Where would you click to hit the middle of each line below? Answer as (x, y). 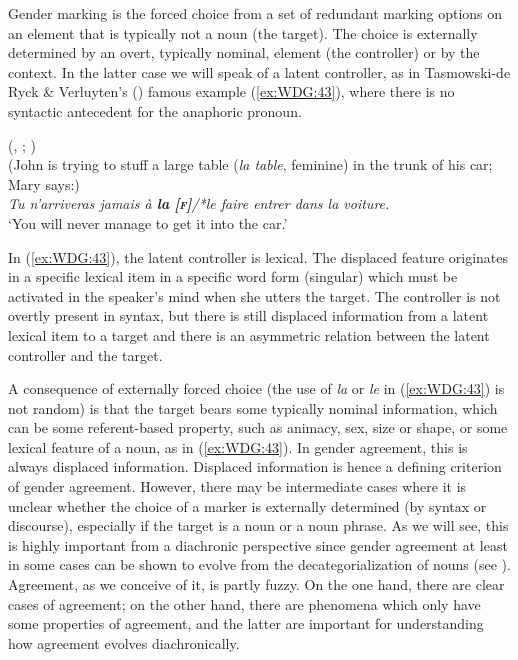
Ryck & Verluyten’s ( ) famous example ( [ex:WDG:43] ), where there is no (231, 91)
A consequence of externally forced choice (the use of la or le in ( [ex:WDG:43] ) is (256, 388)
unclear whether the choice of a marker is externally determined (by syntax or (247, 505)
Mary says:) (44, 183)
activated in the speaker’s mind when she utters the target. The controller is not (254, 295)
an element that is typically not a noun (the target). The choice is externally (243, 32)
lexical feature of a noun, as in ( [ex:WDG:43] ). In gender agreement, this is (238, 446)
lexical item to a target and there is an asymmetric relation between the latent (249, 334)
